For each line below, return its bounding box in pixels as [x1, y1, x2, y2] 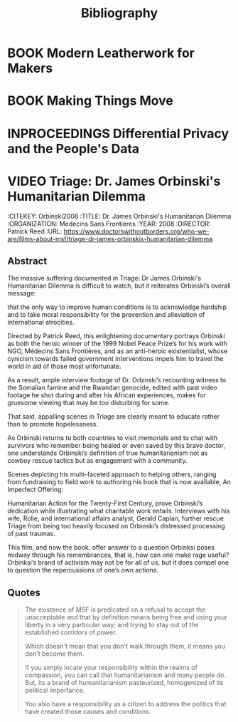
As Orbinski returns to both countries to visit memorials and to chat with [7, 434, 218, 442]
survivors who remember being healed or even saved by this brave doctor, [7, 441, 226, 450]
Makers [7, 61, 53, 76]
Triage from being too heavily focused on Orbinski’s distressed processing [7, 522, 225, 530]
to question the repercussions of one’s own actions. [7, 566, 158, 575]
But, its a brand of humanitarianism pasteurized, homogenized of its [24, 679, 224, 687]
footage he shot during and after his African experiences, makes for [7, 391, 206, 399]
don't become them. [24, 649, 85, 658]
